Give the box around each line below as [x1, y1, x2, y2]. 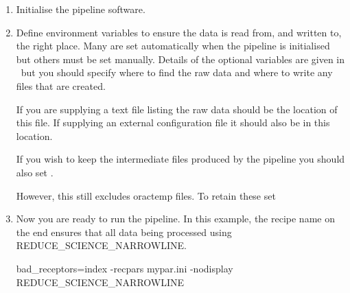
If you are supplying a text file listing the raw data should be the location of [16, 102, 338, 116]
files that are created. [16, 78, 106, 93]
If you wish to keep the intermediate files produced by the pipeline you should [16, 152, 345, 166]
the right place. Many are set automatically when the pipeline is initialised [16, 38, 330, 53]
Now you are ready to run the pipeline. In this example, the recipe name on [16, 211, 335, 226]
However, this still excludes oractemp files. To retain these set [16, 188, 276, 202]
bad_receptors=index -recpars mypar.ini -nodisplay [16, 261, 233, 275]
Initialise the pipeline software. [16, 2, 145, 16]
